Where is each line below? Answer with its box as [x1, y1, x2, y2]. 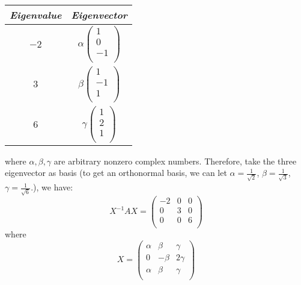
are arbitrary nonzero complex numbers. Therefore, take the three [53, 154, 297, 167]
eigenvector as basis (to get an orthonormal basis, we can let [5, 166, 227, 179]
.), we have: [31, 181, 73, 193]
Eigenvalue [10, 8, 62, 22]
